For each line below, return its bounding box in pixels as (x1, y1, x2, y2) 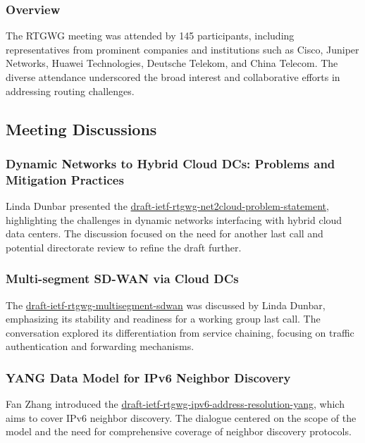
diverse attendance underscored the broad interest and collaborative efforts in (6, 70, 340, 84)
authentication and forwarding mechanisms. (6, 339, 194, 354)
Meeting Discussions (6, 118, 157, 139)
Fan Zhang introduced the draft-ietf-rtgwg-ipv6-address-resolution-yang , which (6, 397, 345, 411)
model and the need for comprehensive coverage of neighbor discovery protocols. (6, 424, 352, 439)
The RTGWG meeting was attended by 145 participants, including (6, 28, 295, 43)
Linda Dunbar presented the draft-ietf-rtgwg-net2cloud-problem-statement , (6, 199, 329, 213)
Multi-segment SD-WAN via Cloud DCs (6, 270, 239, 287)
